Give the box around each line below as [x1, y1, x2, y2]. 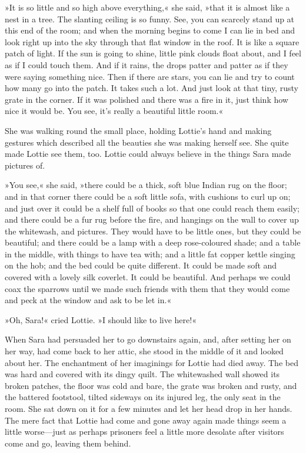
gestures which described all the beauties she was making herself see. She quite [5, 136, 289, 148]
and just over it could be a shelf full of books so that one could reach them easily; [5, 202, 300, 214]
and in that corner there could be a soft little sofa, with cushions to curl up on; [5, 190, 291, 202]
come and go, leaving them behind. [5, 437, 131, 449]
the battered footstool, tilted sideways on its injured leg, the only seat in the [5, 391, 281, 403]
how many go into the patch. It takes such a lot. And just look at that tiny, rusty [5, 82, 298, 94]
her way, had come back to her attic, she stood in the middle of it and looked [5, 345, 284, 357]
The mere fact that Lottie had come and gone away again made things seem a [5, 414, 287, 426]
